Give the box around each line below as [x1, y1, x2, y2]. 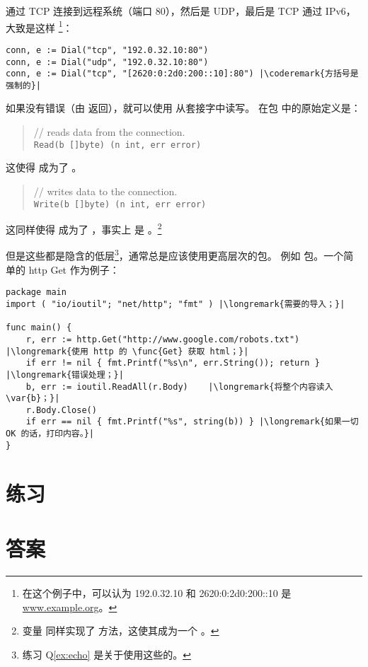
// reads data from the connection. [33, 124, 185, 139]
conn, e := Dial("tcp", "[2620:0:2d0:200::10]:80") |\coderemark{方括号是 [6, 69, 359, 79]
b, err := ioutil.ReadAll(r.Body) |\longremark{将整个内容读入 [25, 381, 333, 392]
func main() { [6, 323, 72, 333]
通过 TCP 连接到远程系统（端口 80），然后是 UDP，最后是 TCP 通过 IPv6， [6, 4, 356, 18]
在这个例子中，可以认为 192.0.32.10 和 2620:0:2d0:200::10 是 [22, 585, 292, 600]
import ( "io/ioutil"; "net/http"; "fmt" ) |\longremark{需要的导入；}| [6, 298, 345, 309]
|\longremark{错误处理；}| [6, 369, 124, 380]
